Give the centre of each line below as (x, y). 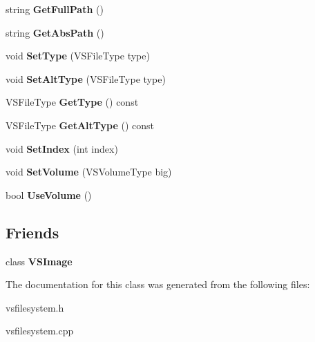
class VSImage (39, 261)
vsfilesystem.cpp (40, 331)
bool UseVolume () (49, 194)
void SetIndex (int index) (62, 148)
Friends (32, 232)
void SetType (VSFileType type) (78, 56)
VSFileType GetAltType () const (80, 125)
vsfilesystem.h (35, 307)
